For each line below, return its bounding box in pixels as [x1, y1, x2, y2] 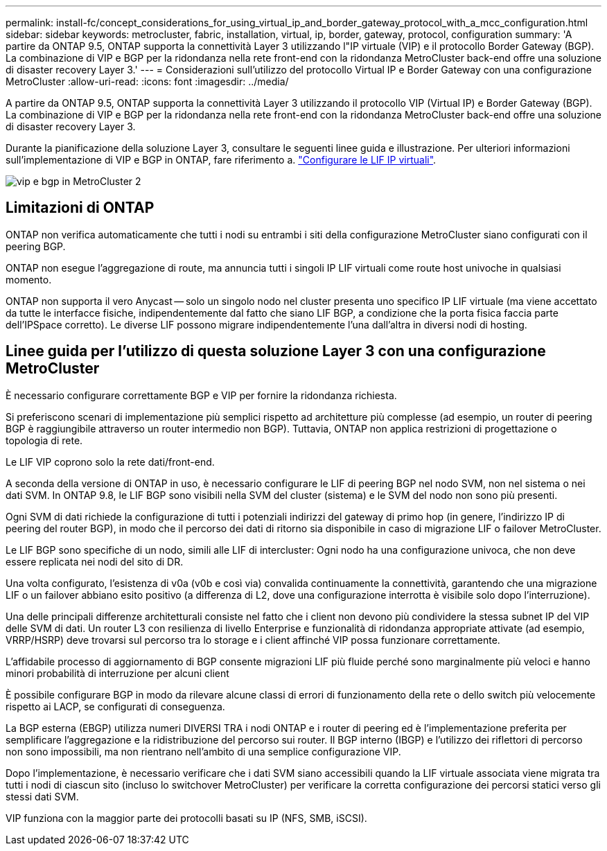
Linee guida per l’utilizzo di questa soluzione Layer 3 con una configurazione [6, 342, 546, 360]
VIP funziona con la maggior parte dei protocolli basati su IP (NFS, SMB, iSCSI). [6, 811, 367, 824]
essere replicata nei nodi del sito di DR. [6, 555, 184, 568]
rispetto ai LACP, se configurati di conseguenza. [6, 700, 225, 712]
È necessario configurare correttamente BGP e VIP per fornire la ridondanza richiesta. [6, 389, 397, 401]
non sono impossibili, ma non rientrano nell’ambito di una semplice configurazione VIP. [6, 745, 401, 757]
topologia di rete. [6, 434, 83, 446]
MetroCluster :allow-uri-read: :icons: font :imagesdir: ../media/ [6, 76, 289, 87]
